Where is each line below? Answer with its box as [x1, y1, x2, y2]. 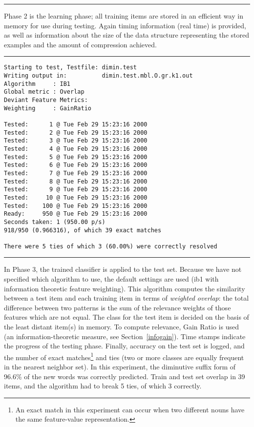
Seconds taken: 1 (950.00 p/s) [4, 218, 106, 225]
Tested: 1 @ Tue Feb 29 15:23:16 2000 [4, 121, 148, 128]
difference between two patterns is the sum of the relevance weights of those [4, 302, 231, 312]
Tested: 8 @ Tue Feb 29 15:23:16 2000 [4, 178, 148, 185]
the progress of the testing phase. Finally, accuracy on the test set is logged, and [4, 341, 245, 351]
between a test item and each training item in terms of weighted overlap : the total [4, 293, 249, 303]
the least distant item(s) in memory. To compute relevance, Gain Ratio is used [4, 322, 239, 332]
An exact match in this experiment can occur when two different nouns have [15, 404, 245, 414]
